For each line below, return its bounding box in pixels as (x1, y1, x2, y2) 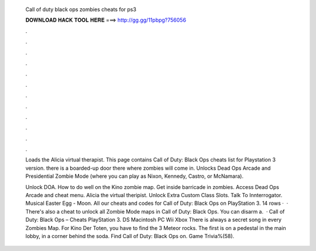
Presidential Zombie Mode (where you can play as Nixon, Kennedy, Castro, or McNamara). (25, 173, 244, 180)
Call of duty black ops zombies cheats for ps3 (25, 6, 137, 13)
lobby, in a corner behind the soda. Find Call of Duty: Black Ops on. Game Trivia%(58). (25, 232, 235, 239)
